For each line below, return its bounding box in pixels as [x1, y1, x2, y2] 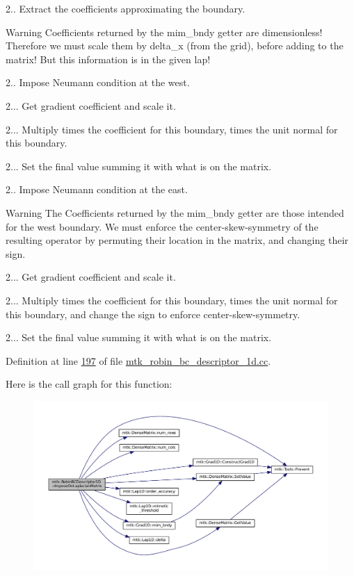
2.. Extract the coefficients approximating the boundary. [6, 1, 246, 15]
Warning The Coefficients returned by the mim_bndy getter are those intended [6, 205, 344, 220]
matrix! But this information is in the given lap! [6, 51, 211, 66]
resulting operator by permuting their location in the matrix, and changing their [6, 233, 348, 247]
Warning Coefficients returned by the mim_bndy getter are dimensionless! [6, 24, 323, 39]
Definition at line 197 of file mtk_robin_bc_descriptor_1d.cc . [6, 353, 271, 368]
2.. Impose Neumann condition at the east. [6, 182, 188, 197]
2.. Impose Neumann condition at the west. [6, 75, 190, 90]
